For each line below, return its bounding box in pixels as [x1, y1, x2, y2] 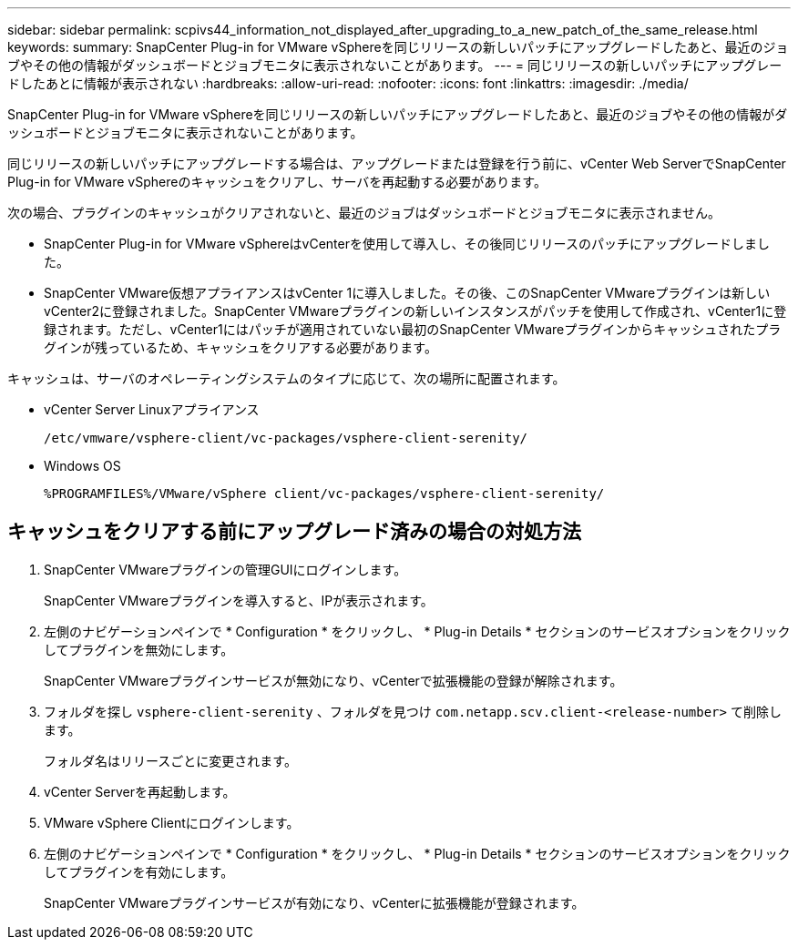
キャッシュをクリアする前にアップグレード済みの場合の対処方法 [7, 520, 581, 544]
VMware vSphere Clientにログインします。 [44, 814, 300, 830]
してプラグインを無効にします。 [44, 641, 234, 657]
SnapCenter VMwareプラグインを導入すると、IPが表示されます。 [44, 592, 434, 608]
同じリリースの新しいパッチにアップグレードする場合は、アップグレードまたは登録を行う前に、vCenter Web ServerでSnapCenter [7, 156, 786, 171]
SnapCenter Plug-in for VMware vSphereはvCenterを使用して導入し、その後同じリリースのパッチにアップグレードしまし [44, 236, 770, 251]
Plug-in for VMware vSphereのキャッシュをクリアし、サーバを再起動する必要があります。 [7, 174, 547, 189]
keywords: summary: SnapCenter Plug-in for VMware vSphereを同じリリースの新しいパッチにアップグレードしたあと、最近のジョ [7, 39, 789, 55]
